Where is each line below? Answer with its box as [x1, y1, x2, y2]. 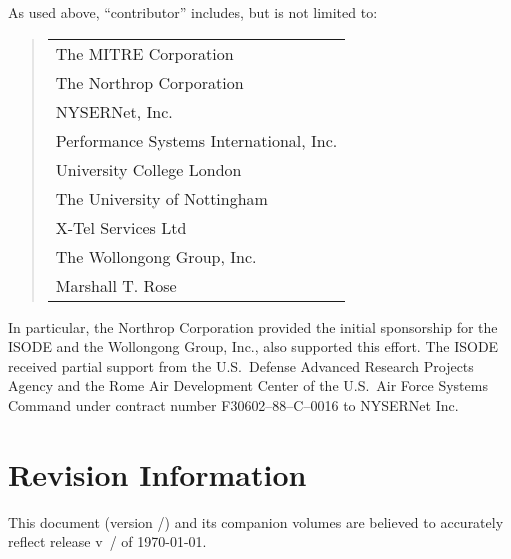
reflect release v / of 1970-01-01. [8, 531, 207, 552]
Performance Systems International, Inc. [55, 128, 338, 152]
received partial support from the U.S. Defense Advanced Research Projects [8, 355, 474, 376]
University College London [55, 157, 242, 181]
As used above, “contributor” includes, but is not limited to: [8, 2, 378, 22]
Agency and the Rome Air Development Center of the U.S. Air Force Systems [8, 375, 488, 396]
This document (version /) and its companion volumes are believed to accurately [8, 511, 504, 532]
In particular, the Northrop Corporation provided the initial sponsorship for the [8, 316, 498, 337]
